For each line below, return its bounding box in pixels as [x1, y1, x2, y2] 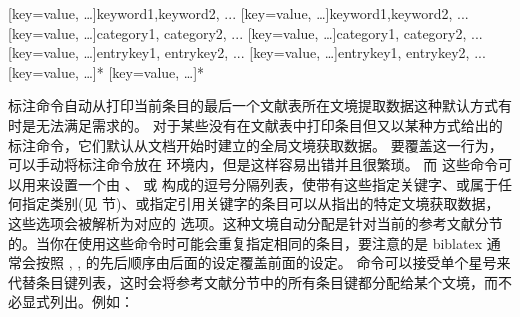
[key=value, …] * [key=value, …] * [8, 61, 205, 82]
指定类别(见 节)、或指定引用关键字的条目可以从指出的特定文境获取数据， [21, 193, 500, 214]
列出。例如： [49, 291, 134, 312]
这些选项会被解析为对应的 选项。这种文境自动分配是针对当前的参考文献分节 [8, 212, 503, 233]
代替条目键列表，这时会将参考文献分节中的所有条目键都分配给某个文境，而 [8, 271, 498, 292]
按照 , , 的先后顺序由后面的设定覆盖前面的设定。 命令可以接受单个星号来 [35, 252, 511, 273]
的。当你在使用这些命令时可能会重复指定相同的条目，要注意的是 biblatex [8, 232, 483, 253]
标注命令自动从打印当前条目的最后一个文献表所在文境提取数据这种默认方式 [8, 95, 498, 116]
